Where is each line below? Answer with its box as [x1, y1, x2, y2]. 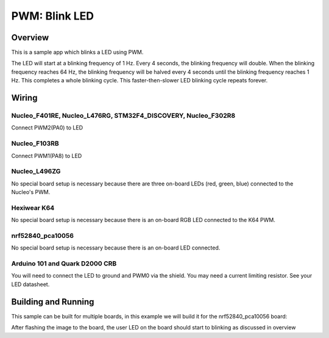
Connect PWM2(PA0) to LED [11, 124, 83, 131]
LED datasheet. [11, 281, 50, 288]
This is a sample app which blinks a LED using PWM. [11, 49, 144, 56]
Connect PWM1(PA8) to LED [11, 152, 82, 159]
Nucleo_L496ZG [11, 167, 61, 176]
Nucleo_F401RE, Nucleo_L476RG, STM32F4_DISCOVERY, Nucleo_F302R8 [11, 112, 236, 120]
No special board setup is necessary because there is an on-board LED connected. [11, 244, 221, 251]
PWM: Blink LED [11, 9, 94, 23]
